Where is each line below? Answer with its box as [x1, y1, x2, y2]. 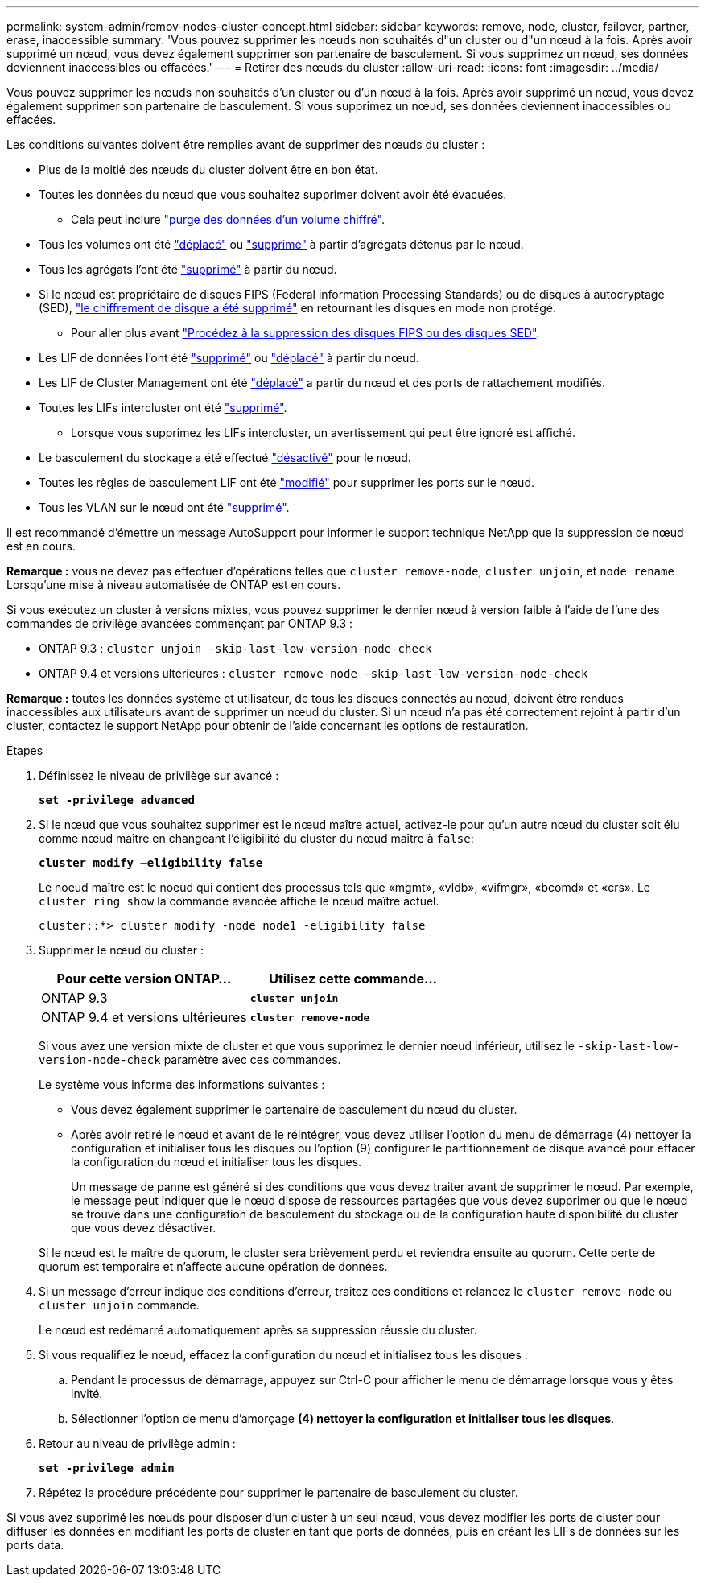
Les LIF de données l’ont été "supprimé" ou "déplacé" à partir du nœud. [39, 351, 419, 365]
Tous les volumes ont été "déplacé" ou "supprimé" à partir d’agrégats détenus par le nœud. [39, 237, 524, 251]
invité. [71, 1387, 103, 1400]
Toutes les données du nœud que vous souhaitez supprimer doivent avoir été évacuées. [39, 188, 507, 201]
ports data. [6, 1538, 64, 1552]
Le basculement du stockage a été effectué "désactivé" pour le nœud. [39, 451, 411, 464]
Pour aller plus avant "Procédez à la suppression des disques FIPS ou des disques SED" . [71, 326, 540, 340]
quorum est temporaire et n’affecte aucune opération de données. [39, 1259, 388, 1273]
